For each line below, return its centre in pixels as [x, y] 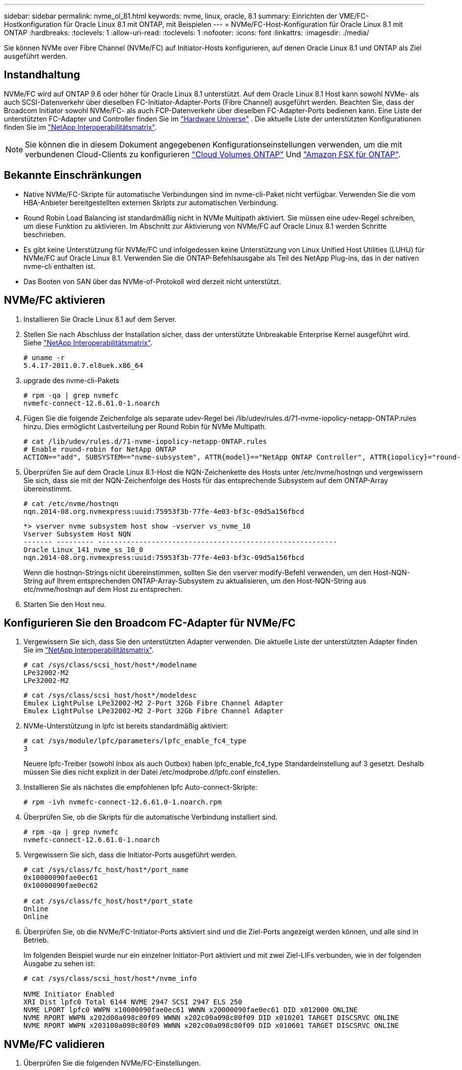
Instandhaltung [42, 75]
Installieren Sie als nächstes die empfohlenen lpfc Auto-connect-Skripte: [140, 787]
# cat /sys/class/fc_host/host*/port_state [108, 901]
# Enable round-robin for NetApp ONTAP [100, 449]
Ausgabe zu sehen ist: [59, 964]
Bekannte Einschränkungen [73, 175]
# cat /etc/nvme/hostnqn [71, 503]
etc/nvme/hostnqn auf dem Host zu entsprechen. [103, 589]
